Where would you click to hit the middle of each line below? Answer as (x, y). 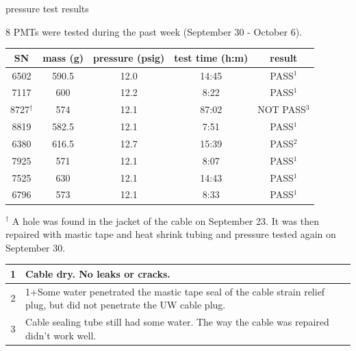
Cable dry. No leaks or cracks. (98, 273)
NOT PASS (282, 109)
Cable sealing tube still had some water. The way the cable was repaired (177, 322)
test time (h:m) (211, 57)
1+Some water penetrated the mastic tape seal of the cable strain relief (175, 291)
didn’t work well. (61, 335)
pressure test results (47, 8)
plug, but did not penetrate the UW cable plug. (126, 305)
